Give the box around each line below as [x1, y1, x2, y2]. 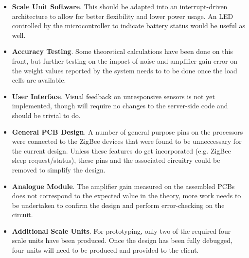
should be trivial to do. [12, 110, 81, 120]
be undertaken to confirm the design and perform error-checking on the [12, 200, 225, 210]
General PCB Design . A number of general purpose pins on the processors [12, 126, 243, 137]
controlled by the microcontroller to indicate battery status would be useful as [12, 20, 246, 31]
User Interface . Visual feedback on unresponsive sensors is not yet [12, 91, 215, 101]
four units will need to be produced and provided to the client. [12, 245, 199, 255]
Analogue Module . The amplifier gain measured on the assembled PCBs [12, 181, 235, 191]
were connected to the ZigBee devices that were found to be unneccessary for [12, 136, 242, 146]
